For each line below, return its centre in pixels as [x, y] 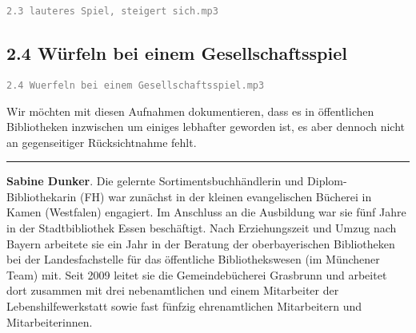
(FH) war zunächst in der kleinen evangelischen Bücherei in [226, 196]
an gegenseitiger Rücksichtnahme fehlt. [102, 142]
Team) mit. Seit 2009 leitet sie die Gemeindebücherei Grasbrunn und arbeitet [197, 274]
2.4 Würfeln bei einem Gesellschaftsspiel [177, 53]
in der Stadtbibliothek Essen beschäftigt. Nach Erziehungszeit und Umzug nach [202, 228]
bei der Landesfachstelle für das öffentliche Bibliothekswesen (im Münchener [193, 259]
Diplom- [327, 181]
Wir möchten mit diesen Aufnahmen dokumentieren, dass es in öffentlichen [190, 111]
